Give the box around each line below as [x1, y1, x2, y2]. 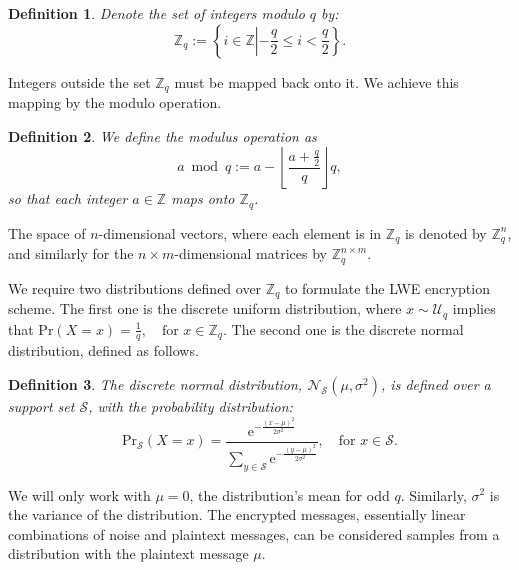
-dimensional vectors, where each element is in [98, 222, 382, 243]
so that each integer [8, 188, 128, 209]
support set [8, 395, 75, 416]
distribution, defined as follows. [8, 340, 199, 361]
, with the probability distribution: [88, 395, 293, 416]
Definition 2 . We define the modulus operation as [8, 125, 317, 146]
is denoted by [404, 222, 487, 243]
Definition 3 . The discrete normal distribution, [8, 373, 303, 394]
